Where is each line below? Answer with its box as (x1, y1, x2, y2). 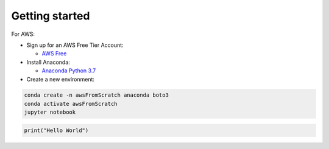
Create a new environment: (26, 75, 94, 83)
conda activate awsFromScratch (24, 100, 118, 107)
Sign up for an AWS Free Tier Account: (26, 41, 124, 49)
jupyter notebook (24, 109, 76, 116)
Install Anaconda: (26, 58, 70, 66)
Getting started (11, 9, 90, 23)
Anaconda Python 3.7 (41, 67, 96, 74)
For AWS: (11, 30, 35, 38)
